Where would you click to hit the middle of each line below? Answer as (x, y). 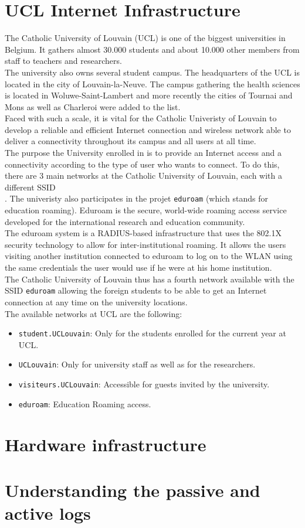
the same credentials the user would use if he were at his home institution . (138, 268)
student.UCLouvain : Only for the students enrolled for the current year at (152, 333)
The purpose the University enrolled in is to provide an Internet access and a (143, 153)
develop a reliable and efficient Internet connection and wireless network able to (148, 129)
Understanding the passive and (133, 490)
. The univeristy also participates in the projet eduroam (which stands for (136, 198)
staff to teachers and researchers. (63, 61)
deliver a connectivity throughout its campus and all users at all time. (131, 141)
